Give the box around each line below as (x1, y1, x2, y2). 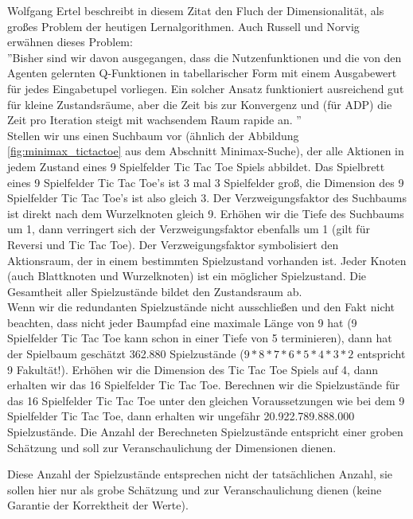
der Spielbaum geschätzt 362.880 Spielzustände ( (7, 345, 244, 362)
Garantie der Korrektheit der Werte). (7, 497, 189, 513)
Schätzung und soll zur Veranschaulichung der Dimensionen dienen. (7, 439, 337, 455)
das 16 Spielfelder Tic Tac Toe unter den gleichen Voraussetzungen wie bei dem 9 (7, 392, 405, 408)
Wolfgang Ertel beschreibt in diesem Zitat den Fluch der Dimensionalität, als (7, 2, 384, 18)
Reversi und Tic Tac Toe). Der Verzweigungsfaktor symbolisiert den (7, 236, 339, 252)
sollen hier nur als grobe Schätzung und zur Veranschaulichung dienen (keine (7, 481, 382, 498)
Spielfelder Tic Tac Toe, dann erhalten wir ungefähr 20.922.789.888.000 (7, 408, 355, 424)
